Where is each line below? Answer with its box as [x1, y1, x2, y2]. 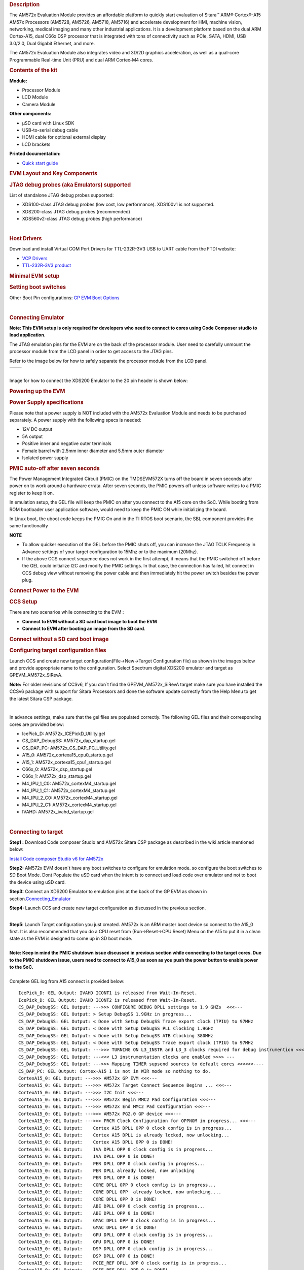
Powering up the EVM [9, 388, 65, 395]
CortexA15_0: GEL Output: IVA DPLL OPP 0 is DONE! [18, 1154, 155, 1159]
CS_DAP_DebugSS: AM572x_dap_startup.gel [22, 738, 116, 744]
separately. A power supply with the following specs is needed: [9, 417, 141, 423]
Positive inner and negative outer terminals [22, 440, 111, 447]
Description [9, 1, 40, 8]
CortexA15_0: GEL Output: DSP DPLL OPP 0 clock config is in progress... [18, 1246, 214, 1252]
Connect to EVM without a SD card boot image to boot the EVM [22, 618, 157, 624]
